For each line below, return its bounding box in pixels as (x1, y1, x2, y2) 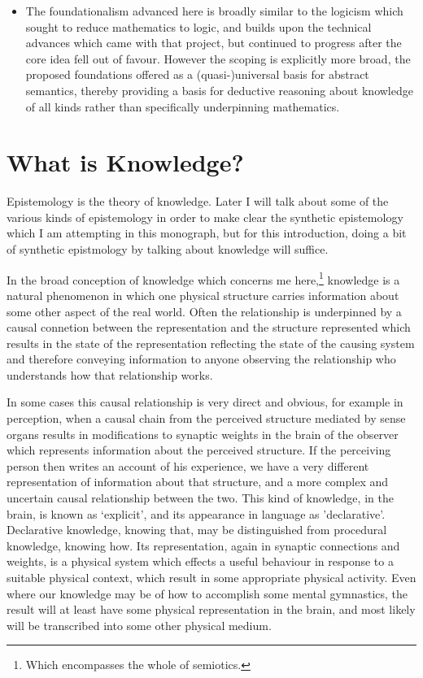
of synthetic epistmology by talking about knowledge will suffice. (7, 241, 329, 258)
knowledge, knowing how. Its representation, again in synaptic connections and (7, 537, 400, 554)
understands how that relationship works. (7, 366, 213, 383)
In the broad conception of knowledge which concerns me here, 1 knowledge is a (7, 268, 400, 288)
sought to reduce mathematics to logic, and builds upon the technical (25, 18, 372, 35)
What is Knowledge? (7, 146, 244, 179)
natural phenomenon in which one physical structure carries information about (7, 286, 399, 303)
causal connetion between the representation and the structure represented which (7, 319, 411, 336)
